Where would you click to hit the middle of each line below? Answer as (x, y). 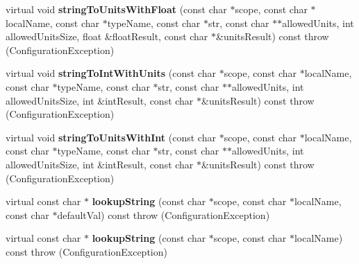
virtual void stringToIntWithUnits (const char (111, 73)
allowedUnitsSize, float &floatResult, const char (107, 36)
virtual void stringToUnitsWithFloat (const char (116, 9)
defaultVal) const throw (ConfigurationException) (164, 214)
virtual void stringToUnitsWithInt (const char (111, 137)
